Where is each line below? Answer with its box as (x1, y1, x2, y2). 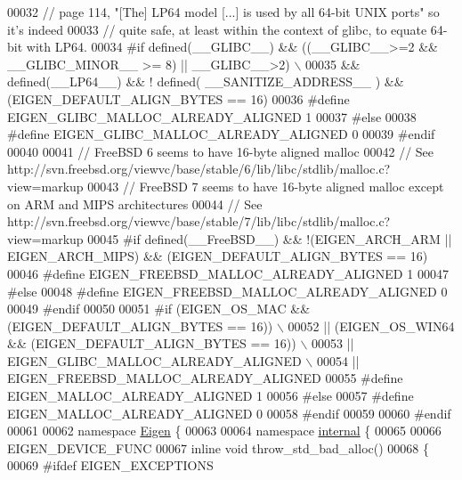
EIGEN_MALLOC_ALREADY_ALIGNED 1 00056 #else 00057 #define (7, 386, 414, 405)
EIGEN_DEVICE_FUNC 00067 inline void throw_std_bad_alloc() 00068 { (7, 438, 429, 457)
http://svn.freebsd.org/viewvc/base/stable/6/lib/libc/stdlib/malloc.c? (7, 159, 391, 178)
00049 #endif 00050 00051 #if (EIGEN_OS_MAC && (7, 299, 311, 318)
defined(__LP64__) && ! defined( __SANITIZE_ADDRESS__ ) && (7, 72, 404, 91)
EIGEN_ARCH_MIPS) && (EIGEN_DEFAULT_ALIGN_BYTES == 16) (7, 247, 428, 265)
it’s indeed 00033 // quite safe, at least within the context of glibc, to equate (7, 20, 427, 38)
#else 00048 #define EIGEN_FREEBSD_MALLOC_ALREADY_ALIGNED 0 (7, 281, 448, 300)
